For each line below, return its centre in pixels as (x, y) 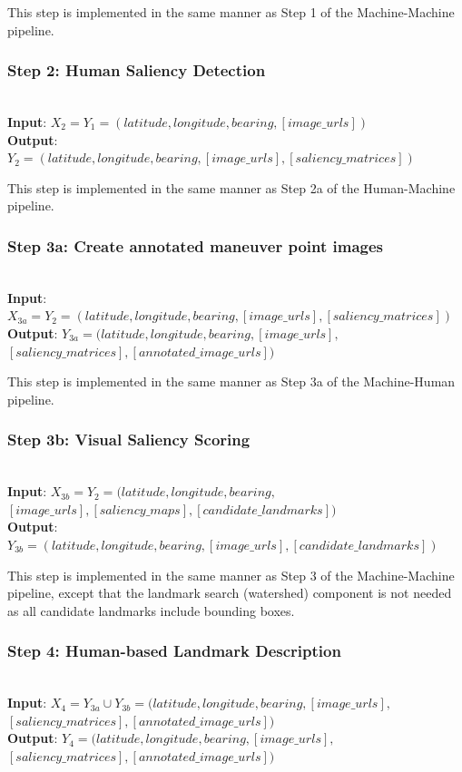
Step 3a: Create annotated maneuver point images (196, 245)
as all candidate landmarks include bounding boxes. (151, 610)
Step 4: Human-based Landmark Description (174, 651)
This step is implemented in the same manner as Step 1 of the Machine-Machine (231, 12)
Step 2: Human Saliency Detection (137, 70)
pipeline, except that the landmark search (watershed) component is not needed (230, 593)
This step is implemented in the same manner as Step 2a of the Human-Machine (231, 187)
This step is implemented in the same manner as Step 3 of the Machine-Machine (231, 575)
